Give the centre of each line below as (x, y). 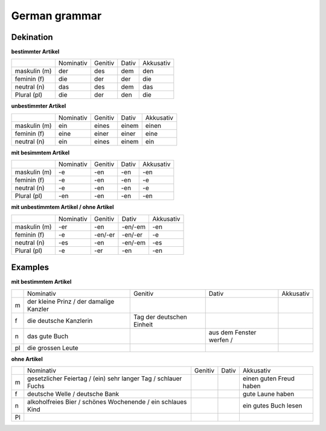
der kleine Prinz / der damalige (71, 301)
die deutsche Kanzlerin (60, 321)
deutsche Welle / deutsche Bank (73, 394)
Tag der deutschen (160, 317)
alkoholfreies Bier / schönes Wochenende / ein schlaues (107, 401)
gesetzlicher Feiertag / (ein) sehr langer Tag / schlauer (105, 378)
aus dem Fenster (232, 332)
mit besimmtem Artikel (40, 152)
